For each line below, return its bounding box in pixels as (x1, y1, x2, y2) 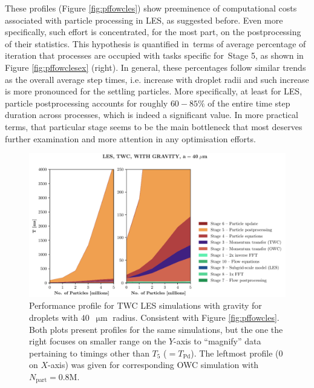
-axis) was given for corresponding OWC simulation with (48, 358, 259, 371)
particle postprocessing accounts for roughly (5, 96, 168, 109)
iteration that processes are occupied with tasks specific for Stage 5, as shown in (5, 49, 304, 62)
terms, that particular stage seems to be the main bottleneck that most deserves (5, 120, 303, 133)
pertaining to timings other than (29, 346, 149, 359)
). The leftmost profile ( (191, 346, 279, 359)
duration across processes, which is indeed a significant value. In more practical (5, 108, 298, 121)
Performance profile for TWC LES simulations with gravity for (29, 299, 262, 312)
